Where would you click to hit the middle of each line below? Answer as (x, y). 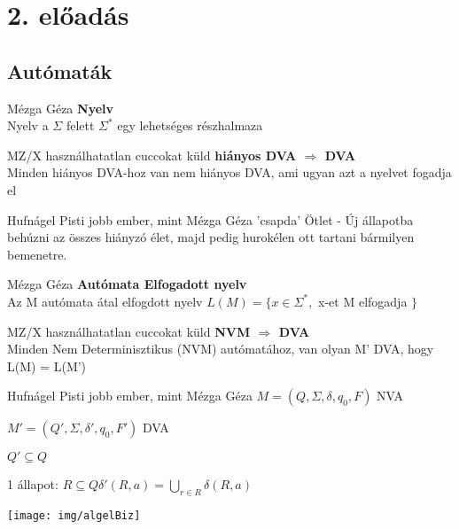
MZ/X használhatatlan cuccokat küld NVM (129, 331)
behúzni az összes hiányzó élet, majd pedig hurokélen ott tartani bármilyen (211, 237)
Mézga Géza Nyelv (61, 108)
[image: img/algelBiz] (74, 516)
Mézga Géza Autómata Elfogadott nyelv (127, 284)
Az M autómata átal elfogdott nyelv (105, 301)
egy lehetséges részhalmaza (190, 125)
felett (80, 125)
